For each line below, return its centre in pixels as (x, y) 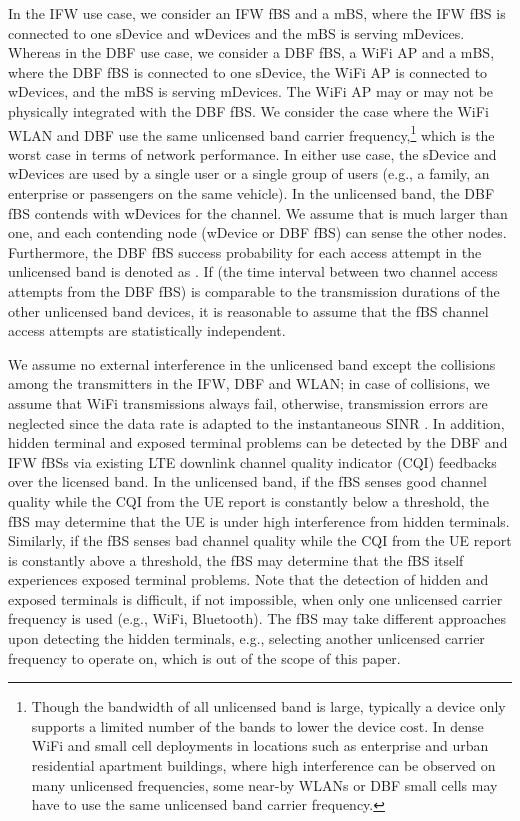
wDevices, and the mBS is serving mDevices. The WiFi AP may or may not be (251, 91)
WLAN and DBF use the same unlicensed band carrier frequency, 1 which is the (251, 133)
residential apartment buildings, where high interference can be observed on (263, 765)
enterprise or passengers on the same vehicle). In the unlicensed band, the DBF (251, 193)
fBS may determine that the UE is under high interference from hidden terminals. (259, 520)
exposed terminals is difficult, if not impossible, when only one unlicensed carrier (255, 598)
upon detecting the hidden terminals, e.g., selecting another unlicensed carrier (246, 638)
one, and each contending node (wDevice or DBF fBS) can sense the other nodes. (257, 232)
